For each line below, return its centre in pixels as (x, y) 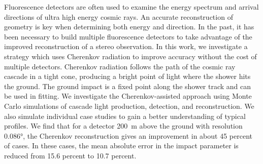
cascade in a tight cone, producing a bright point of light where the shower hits (127, 76)
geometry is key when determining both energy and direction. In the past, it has (129, 27)
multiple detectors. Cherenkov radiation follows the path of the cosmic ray (120, 66)
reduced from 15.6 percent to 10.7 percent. (70, 155)
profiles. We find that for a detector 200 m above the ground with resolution (123, 126)
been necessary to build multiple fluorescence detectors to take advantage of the (128, 36)
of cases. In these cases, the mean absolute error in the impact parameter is (121, 146)
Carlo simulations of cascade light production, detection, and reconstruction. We (129, 106)
